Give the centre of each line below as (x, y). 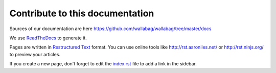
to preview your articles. (35, 54)
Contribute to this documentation (82, 13)
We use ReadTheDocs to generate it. (48, 38)
